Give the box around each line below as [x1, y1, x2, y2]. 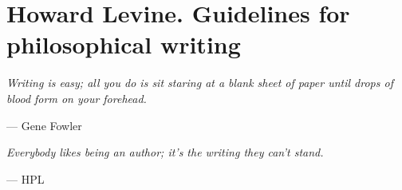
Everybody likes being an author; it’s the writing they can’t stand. [6, 144, 324, 160]
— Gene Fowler [6, 117, 82, 133]
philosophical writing [6, 28, 241, 61]
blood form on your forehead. [6, 89, 147, 106]
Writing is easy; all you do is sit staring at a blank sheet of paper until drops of [6, 74, 393, 91]
